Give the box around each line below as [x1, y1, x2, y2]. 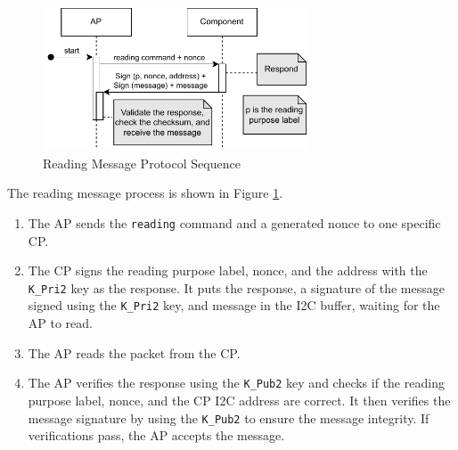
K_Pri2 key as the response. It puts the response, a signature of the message [28, 278, 445, 297]
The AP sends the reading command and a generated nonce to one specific [28, 213, 441, 232]
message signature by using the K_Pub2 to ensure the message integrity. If [28, 408, 429, 427]
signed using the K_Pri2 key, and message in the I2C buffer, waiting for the [28, 296, 440, 315]
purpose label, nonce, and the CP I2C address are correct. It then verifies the [28, 390, 451, 409]
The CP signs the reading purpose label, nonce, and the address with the [28, 261, 428, 280]
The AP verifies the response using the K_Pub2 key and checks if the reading [28, 373, 445, 392]
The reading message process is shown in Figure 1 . [7, 184, 283, 202]
